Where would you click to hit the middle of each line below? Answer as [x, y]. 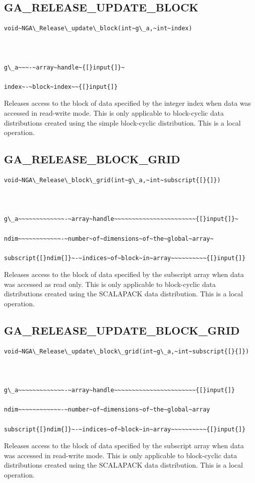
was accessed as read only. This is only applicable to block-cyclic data [110, 284]
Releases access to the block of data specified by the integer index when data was [127, 103]
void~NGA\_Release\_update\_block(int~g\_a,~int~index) [98, 29]
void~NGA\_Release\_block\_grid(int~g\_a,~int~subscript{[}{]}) [112, 180]
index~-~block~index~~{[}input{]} [61, 87]
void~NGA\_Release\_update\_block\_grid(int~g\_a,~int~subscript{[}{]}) [127, 351]
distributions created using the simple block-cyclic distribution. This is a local [123, 122]
